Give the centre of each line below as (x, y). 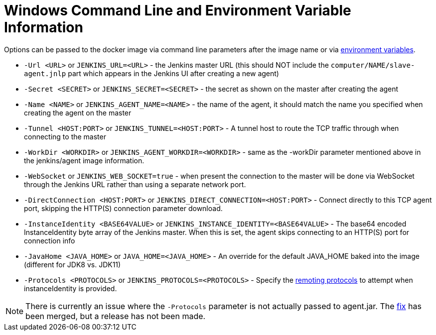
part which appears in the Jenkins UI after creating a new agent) (173, 73)
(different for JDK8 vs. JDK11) (73, 264)
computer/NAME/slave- (373, 65)
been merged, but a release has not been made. (116, 316)
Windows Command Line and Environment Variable (178, 10)
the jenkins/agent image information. (84, 160)
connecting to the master (65, 136)
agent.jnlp (45, 73)
